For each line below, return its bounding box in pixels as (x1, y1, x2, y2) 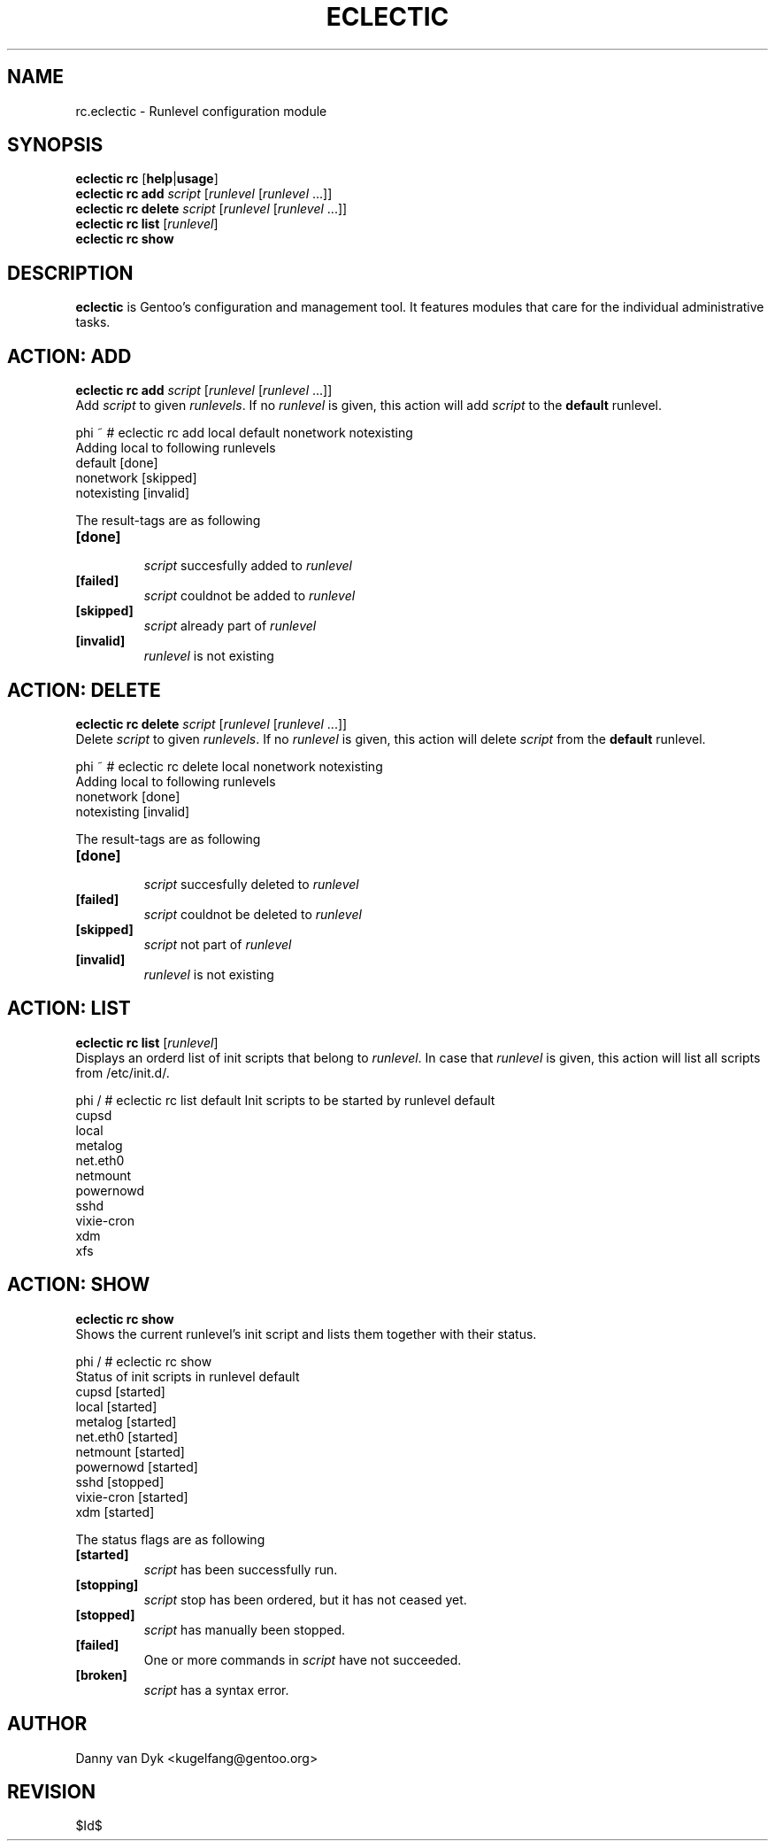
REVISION (7, 1780, 96, 1803)
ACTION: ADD (7, 344, 132, 367)
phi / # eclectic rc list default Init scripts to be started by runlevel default (75, 1092, 495, 1108)
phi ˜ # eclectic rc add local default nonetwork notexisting (75, 425, 413, 441)
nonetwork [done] (75, 788, 180, 804)
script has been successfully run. (143, 1561, 338, 1577)
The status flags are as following (75, 1531, 265, 1547)
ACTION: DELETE (7, 678, 161, 701)
